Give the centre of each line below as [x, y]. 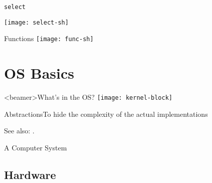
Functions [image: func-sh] [49, 38]
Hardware [30, 174]
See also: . [19, 131]
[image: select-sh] [36, 22]
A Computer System [36, 147]
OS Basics [39, 73]
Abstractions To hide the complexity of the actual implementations [106, 114]
